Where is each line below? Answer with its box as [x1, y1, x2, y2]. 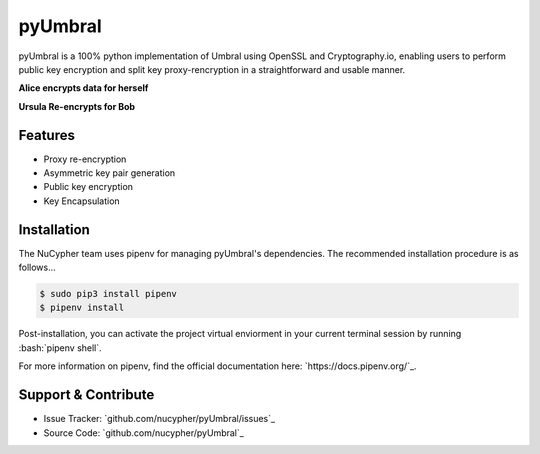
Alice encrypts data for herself [18, 82, 149, 94]
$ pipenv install [39, 302, 125, 314]
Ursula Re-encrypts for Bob [18, 100, 135, 112]
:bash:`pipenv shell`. [18, 341, 102, 354]
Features [18, 126, 75, 144]
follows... [18, 261, 57, 274]
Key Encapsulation [43, 195, 120, 207]
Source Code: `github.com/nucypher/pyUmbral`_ [43, 426, 244, 439]
